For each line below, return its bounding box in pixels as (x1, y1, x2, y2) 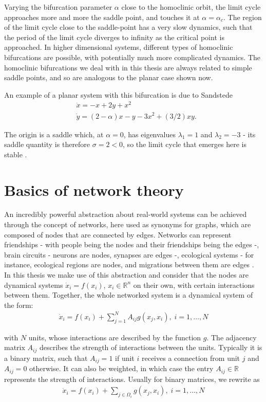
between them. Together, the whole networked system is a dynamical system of (4, 289, 253, 300)
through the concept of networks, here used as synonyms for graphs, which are (4, 219, 251, 230)
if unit (115, 352, 135, 363)
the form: (4, 299, 33, 310)
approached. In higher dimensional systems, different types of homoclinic (4, 42, 233, 52)
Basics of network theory (4, 179, 184, 200)
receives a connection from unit (141, 352, 240, 363)
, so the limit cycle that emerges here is (123, 139, 247, 150)
